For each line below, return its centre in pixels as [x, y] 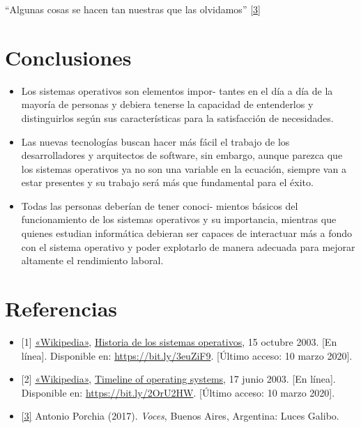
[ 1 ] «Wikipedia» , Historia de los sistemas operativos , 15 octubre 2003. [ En [179, 341]
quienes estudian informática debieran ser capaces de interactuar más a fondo [187, 233]
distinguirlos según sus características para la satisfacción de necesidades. [177, 117]
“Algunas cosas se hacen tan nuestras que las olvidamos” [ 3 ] [133, 9]
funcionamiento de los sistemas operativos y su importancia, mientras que [179, 219]
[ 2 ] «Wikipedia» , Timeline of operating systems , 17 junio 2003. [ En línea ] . [178, 379]
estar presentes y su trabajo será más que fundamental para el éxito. [167, 182]
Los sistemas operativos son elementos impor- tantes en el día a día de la [177, 90]
